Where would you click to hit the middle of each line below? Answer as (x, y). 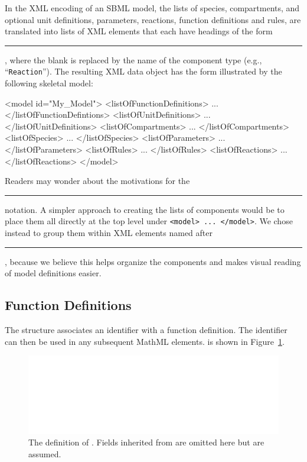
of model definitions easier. (53, 273)
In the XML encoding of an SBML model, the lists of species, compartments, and (152, 8)
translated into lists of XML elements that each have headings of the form (139, 31)
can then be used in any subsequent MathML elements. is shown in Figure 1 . (145, 341)
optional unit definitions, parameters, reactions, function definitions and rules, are (153, 19)
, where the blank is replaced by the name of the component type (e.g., (133, 59)
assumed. (45, 454)
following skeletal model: (49, 83)
